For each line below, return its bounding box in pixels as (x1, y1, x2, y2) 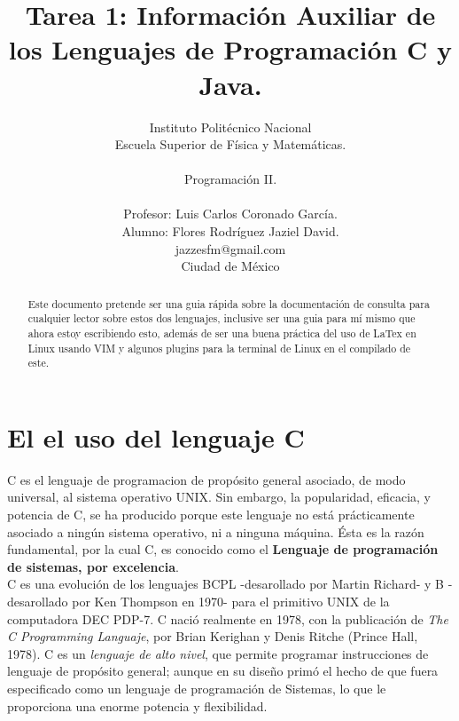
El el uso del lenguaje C (7, 418, 305, 455)
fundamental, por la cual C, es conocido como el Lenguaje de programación (7, 540, 439, 559)
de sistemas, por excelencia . (7, 557, 179, 575)
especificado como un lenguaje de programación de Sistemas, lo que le (7, 678, 386, 697)
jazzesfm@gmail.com (175, 239, 286, 257)
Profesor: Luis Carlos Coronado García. (123, 204, 338, 223)
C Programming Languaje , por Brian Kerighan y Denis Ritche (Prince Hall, (7, 627, 418, 646)
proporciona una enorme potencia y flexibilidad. (7, 696, 268, 715)
